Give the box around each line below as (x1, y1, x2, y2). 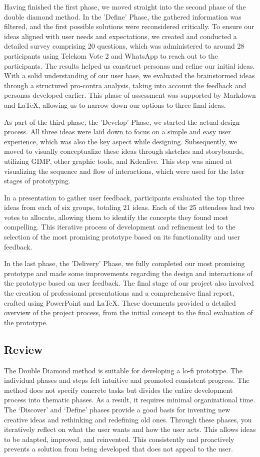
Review (4, 341, 43, 357)
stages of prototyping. (4, 175, 70, 186)
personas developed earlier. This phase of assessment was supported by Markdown (4, 90, 256, 100)
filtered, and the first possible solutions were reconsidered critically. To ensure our (4, 21, 254, 32)
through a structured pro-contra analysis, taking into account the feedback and (4, 80, 246, 90)
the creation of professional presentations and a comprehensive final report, (4, 288, 234, 298)
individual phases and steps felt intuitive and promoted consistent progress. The (4, 375, 249, 385)
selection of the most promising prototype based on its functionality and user (4, 232, 240, 242)
